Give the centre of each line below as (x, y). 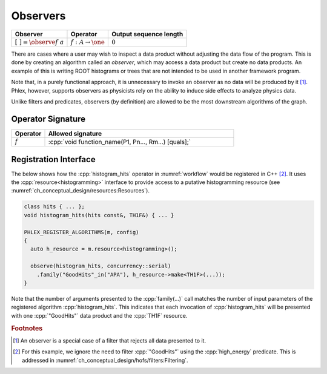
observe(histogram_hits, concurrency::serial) (101, 266)
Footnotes (27, 328)
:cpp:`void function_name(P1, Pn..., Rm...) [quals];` (119, 142)
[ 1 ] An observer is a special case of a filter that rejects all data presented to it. (109, 340)
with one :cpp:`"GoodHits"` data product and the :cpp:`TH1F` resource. (99, 315)
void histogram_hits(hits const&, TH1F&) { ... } (99, 215)
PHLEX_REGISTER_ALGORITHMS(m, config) (81, 232)
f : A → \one (88, 42)
